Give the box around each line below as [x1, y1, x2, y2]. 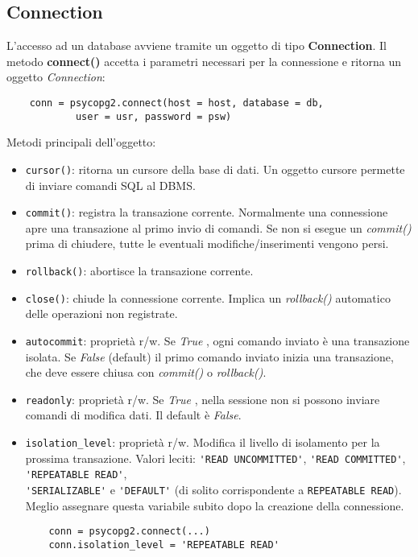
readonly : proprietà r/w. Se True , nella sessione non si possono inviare [25, 390, 380, 407]
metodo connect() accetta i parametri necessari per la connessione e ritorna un [6, 52, 402, 69]
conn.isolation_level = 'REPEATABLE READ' [48, 538, 279, 551]
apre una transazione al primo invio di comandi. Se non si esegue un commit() [25, 219, 412, 236]
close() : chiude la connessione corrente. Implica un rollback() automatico [25, 289, 391, 306]
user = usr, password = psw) [75, 110, 232, 122]
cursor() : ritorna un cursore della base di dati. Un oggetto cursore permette [25, 160, 405, 177]
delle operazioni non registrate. [25, 305, 178, 322]
